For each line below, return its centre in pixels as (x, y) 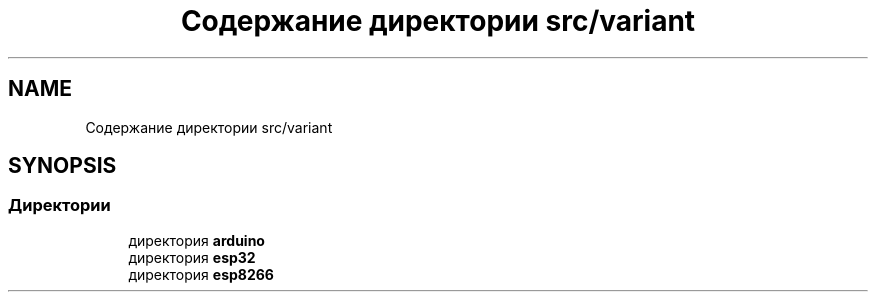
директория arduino (196, 240)
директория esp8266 (201, 274)
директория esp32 (192, 257)
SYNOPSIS (62, 166)
